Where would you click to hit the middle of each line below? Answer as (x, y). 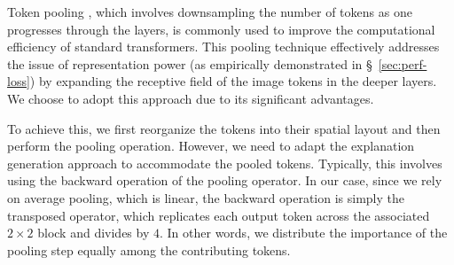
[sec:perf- (403, 63)
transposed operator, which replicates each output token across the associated (219, 215)
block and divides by (94, 233)
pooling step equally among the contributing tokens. (149, 249)
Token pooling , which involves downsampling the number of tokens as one (210, 12)
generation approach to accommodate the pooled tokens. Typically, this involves (225, 163)
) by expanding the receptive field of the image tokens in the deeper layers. (233, 81)
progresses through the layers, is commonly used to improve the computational (221, 29)
